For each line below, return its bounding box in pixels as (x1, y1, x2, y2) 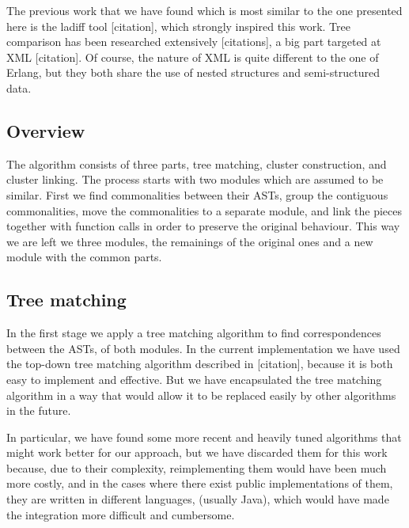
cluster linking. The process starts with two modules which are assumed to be (6, 171, 384, 188)
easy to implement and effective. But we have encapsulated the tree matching (6, 370, 382, 387)
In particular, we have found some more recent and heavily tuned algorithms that (6, 428, 402, 445)
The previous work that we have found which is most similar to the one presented (6, 2, 403, 18)
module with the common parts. (6, 249, 162, 265)
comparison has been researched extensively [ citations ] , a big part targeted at (6, 33, 381, 50)
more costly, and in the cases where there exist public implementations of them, (6, 475, 393, 492)
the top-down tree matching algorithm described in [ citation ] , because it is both (6, 355, 393, 372)
